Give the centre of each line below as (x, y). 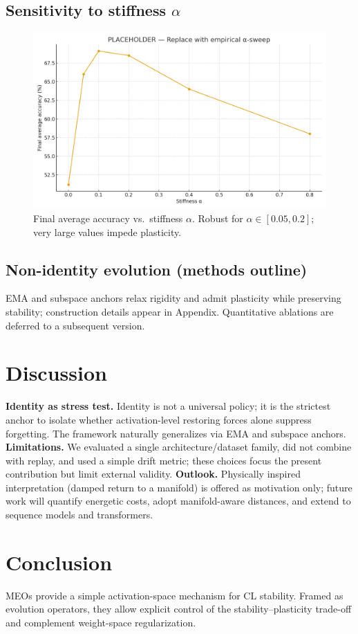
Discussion (56, 373)
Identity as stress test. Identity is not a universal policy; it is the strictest (168, 406)
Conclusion (59, 562)
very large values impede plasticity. (107, 232)
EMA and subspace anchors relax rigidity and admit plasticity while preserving (173, 298)
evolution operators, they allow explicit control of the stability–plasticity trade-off (179, 609)
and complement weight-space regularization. (101, 622)
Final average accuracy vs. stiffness (108, 218)
